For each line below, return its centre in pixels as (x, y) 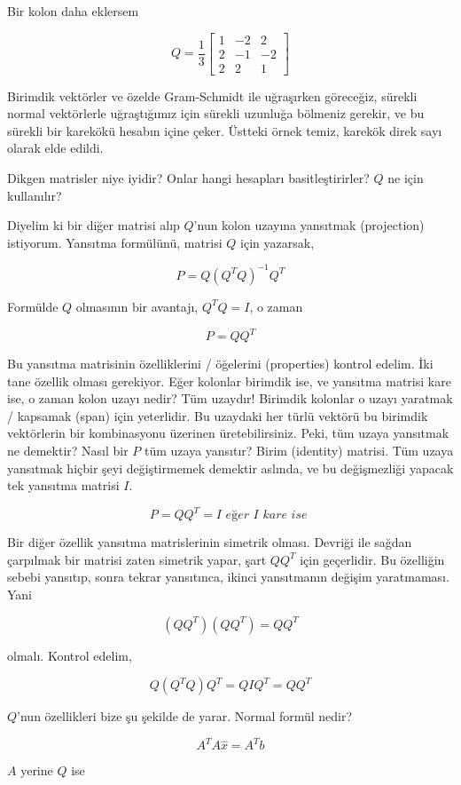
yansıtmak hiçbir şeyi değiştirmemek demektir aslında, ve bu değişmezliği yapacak (230, 468)
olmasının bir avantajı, (137, 306)
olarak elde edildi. (55, 148)
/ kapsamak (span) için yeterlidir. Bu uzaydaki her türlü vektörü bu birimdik (218, 415)
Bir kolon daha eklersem (73, 11)
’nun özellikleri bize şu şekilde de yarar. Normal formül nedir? (185, 716)
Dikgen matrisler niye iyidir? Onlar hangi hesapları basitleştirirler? (188, 178)
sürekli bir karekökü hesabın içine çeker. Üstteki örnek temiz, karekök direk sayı (225, 130)
